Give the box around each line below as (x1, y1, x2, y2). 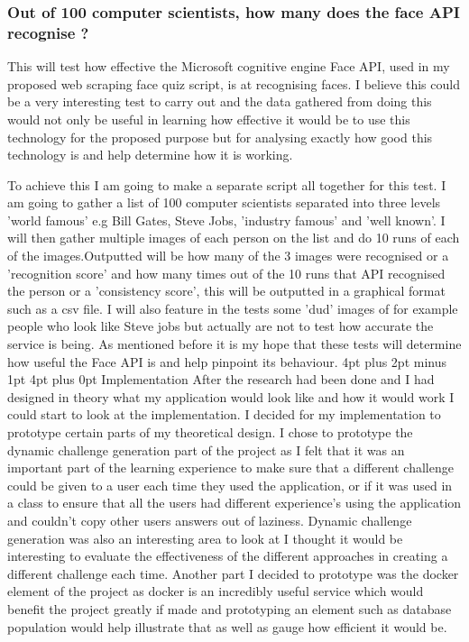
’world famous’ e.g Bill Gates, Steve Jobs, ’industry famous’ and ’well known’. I (7, 210, 446, 229)
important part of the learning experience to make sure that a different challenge (7, 458, 454, 477)
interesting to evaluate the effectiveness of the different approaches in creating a (7, 546, 448, 565)
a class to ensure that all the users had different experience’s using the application (7, 493, 462, 512)
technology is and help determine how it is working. (7, 145, 293, 164)
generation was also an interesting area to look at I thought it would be (7, 528, 403, 547)
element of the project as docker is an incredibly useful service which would (7, 582, 424, 601)
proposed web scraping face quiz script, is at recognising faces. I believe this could (7, 74, 460, 93)
